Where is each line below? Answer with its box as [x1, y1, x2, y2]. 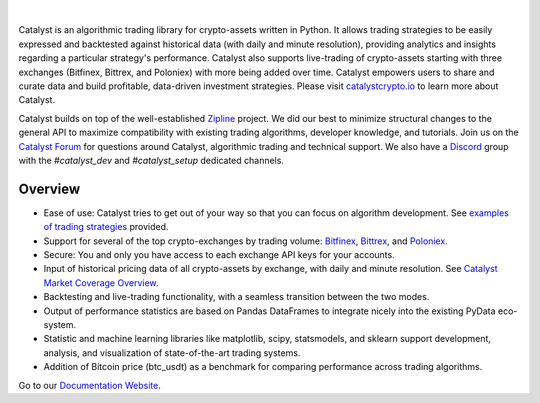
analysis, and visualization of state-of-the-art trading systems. [43, 346, 301, 359]
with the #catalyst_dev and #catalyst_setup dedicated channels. [18, 154, 285, 166]
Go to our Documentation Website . [18, 379, 162, 391]
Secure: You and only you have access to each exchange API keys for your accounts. [43, 248, 395, 260]
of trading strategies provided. [43, 221, 169, 233]
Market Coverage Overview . [43, 276, 159, 289]
